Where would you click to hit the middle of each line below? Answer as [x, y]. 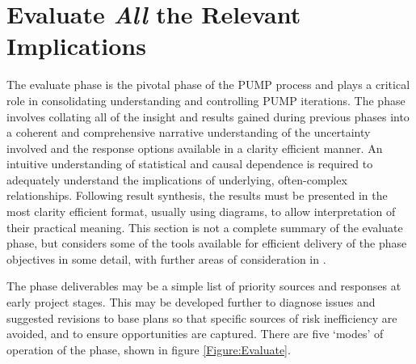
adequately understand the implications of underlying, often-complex [177, 179]
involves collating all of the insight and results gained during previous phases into [208, 116]
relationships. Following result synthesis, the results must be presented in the [197, 195]
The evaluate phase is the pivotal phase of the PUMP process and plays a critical [208, 85]
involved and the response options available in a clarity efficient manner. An [195, 148]
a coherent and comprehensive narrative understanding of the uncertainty [189, 132]
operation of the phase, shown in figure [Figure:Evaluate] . [149, 349]
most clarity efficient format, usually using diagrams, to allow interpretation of [201, 212]
